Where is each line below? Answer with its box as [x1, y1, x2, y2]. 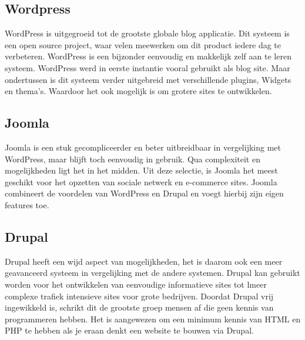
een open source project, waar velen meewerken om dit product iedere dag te [5, 38, 281, 51]
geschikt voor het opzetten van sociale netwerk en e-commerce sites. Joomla [5, 175, 277, 188]
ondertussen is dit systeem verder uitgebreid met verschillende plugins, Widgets [5, 73, 291, 85]
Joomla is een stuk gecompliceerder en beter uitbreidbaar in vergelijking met [5, 141, 281, 153]
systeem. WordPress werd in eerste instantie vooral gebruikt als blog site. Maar [5, 61, 290, 74]
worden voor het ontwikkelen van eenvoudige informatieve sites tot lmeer [5, 278, 267, 290]
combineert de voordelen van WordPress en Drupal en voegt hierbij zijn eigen [5, 187, 284, 199]
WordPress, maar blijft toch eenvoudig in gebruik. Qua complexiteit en [5, 152, 260, 165]
